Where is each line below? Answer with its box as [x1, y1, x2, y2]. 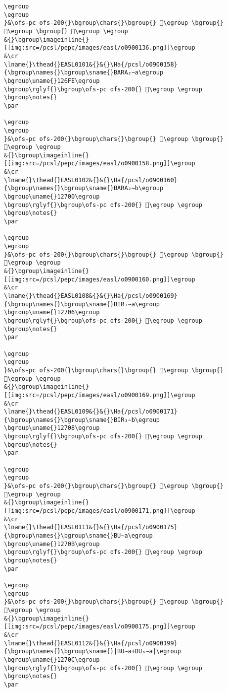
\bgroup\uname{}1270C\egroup [4, 656, 100, 663]
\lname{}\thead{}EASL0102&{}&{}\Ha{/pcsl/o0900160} [4, 176, 178, 184]
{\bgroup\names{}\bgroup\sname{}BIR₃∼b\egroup [4, 416, 160, 423]
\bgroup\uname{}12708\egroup [4, 424, 100, 432]
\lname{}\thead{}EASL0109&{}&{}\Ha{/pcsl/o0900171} [4, 408, 178, 415]
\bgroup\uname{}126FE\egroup [4, 77, 100, 84]
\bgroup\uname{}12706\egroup [4, 309, 100, 316]
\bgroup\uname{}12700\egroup [4, 193, 100, 201]
